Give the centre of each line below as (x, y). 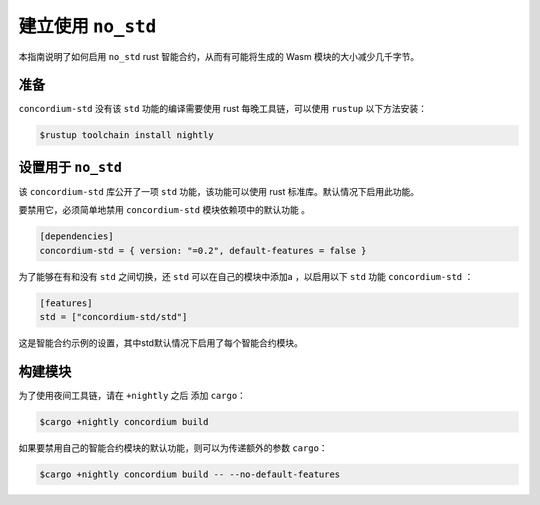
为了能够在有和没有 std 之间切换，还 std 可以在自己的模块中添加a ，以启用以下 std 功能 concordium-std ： (246, 276)
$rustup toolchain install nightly (126, 135)
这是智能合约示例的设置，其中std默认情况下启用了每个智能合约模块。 (161, 343)
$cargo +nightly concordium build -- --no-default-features (190, 474)
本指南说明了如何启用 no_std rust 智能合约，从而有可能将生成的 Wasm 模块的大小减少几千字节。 (219, 56)
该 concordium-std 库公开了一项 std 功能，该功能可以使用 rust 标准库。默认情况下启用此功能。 (219, 191)
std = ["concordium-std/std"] (113, 317)
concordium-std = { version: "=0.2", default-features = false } (203, 250)
